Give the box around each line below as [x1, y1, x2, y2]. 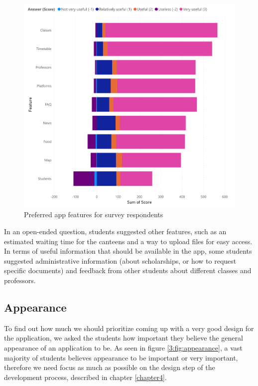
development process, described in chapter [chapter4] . [4, 372, 167, 382]
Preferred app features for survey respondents [24, 209, 163, 220]
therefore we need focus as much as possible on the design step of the [4, 362, 215, 373]
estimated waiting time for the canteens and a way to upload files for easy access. [4, 236, 253, 246]
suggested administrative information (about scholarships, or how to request [4, 255, 237, 266]
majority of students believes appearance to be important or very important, [4, 352, 238, 363]
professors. [4, 275, 36, 285]
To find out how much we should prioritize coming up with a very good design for [4, 323, 254, 333]
